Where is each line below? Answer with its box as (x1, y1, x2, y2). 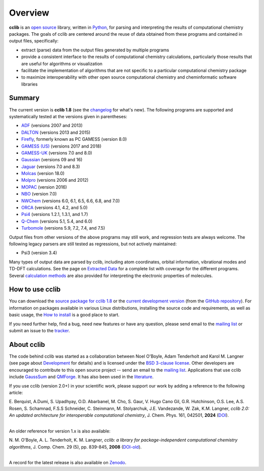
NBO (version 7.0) (21, 191, 57, 197)
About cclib (9, 340, 45, 349)
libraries (21, 81, 38, 87)
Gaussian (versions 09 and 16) (21, 157, 83, 163)
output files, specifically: (9, 38, 59, 44)
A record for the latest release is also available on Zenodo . (9, 460, 127, 466)
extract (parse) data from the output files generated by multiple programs (21, 47, 170, 53)
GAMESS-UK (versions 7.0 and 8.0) (21, 150, 92, 156)
